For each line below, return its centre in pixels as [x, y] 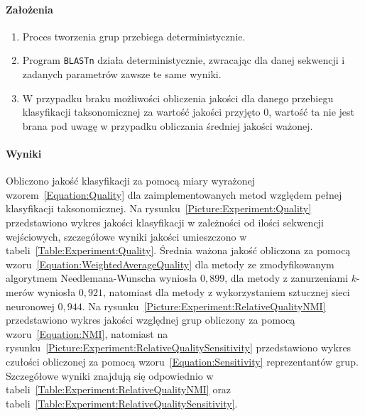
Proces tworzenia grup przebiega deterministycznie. [134, 36]
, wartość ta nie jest [312, 112]
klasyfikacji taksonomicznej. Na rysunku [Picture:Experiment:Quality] [159, 208]
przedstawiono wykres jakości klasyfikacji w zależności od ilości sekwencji [165, 222]
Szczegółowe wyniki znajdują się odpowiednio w [110, 375]
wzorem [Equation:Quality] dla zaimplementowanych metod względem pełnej [174, 194]
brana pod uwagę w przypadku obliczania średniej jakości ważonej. [168, 125]
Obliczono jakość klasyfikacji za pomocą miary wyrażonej [131, 181]
